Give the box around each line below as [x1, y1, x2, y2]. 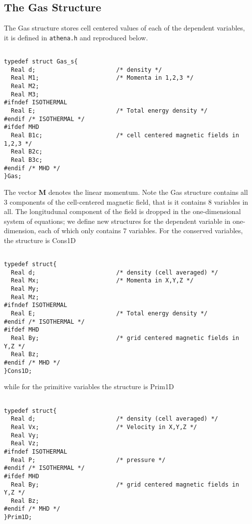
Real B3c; [11, 156, 43, 163]
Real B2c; [11, 148, 43, 155]
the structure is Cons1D [4, 235, 76, 245]
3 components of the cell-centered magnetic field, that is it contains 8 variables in [4, 196, 249, 207]
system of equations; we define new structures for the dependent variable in [4, 216, 230, 226]
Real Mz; [11, 293, 39, 301]
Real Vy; [11, 432, 39, 439]
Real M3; [11, 91, 39, 98]
